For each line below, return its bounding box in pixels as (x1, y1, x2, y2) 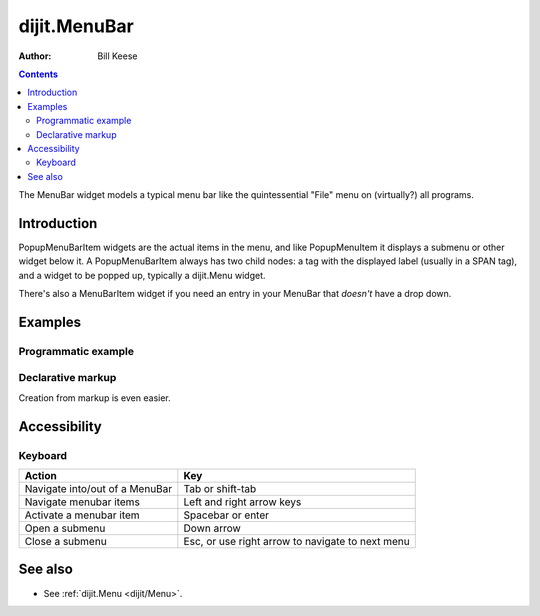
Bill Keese (97, 50, 138, 62)
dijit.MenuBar (18, 15, 134, 37)
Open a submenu (24, 521, 106, 535)
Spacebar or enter (183, 508, 270, 522)
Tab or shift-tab (183, 482, 257, 496)
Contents (18, 68, 59, 80)
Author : (18, 50, 52, 62)
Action (24, 469, 57, 483)
